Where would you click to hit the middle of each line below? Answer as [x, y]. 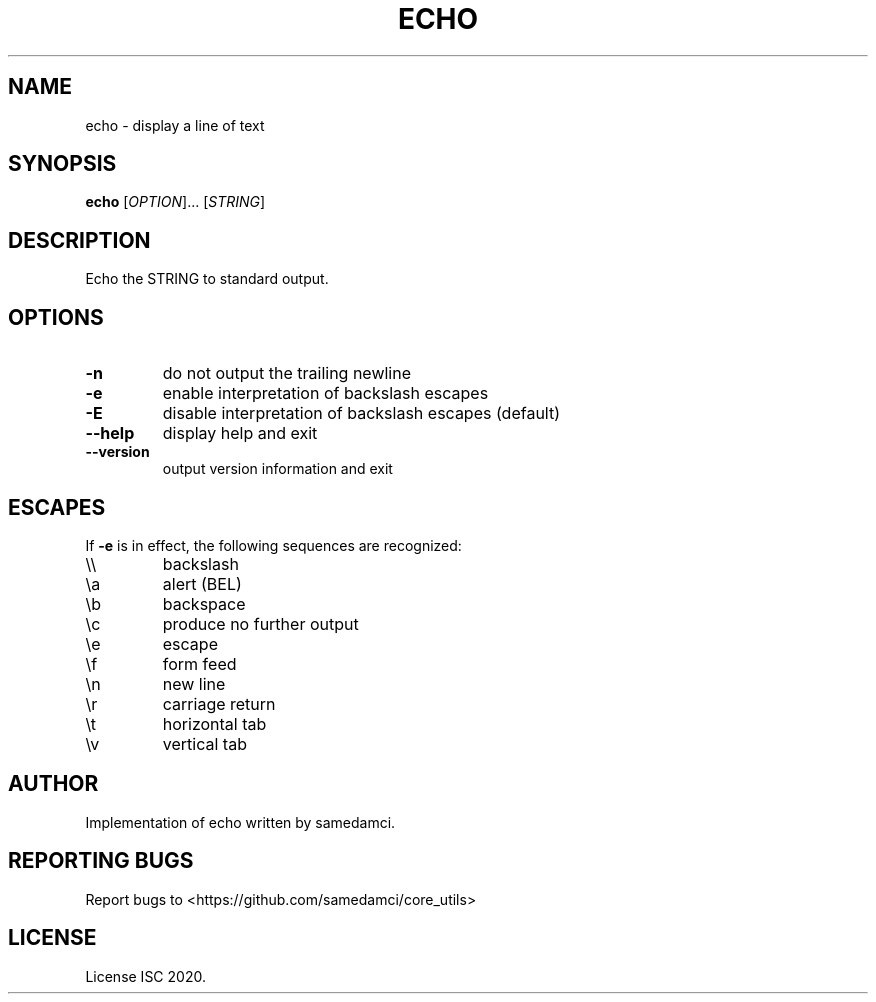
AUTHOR [53, 784]
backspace [204, 603]
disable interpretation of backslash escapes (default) [361, 413]
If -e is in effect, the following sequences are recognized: [273, 545]
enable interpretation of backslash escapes [325, 393]
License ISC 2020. [145, 976]
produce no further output [260, 623]
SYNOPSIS [62, 164]
